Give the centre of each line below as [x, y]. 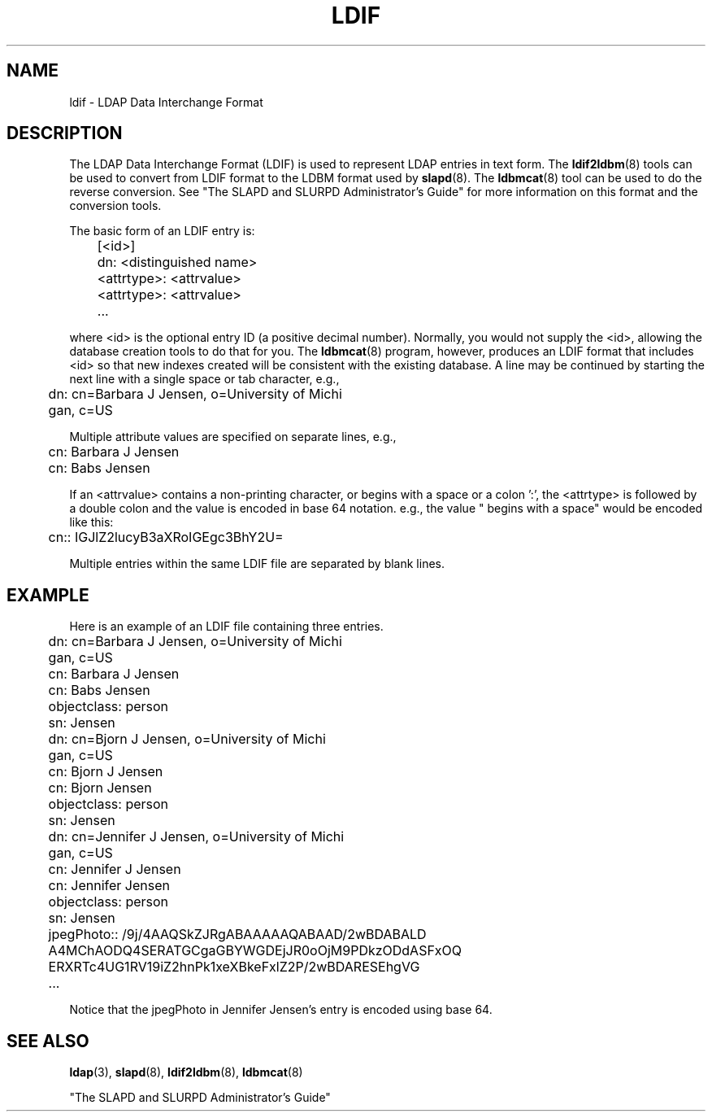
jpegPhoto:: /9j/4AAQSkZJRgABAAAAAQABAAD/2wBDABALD [237, 935]
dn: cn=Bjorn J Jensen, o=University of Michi [187, 739]
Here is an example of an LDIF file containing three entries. [226, 627]
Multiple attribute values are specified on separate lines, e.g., [233, 437]
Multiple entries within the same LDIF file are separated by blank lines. [257, 564]
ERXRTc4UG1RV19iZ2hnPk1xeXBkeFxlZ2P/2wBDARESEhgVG [234, 967]
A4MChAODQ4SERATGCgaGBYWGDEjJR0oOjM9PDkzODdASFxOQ [255, 951]
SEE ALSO [48, 1041]
